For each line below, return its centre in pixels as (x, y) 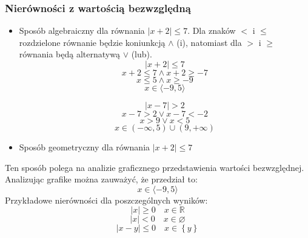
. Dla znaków (212, 31)
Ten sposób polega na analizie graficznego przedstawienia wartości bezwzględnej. (155, 167)
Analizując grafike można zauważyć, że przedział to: (101, 179)
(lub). (142, 54)
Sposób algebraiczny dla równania (82, 31)
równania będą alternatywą (69, 54)
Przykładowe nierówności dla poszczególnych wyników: (106, 200)
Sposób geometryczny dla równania (85, 147)
